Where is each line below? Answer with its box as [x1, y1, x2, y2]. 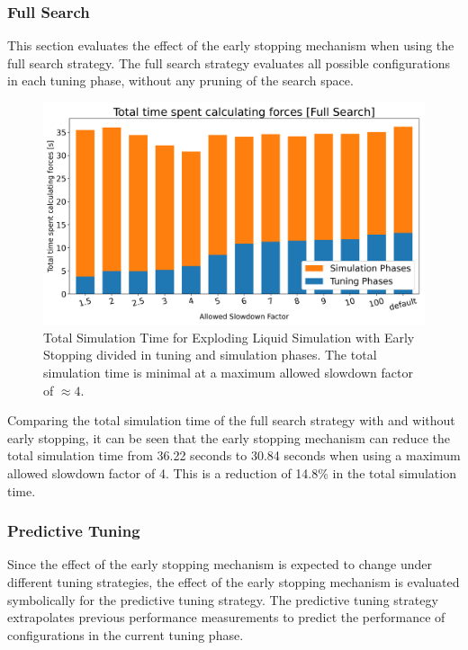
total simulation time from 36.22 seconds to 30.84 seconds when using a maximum [7, 446, 461, 465]
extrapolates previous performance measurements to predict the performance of [7, 608, 445, 627]
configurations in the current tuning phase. [7, 625, 244, 644]
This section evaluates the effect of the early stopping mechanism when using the [7, 36, 454, 55]
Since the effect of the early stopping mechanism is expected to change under [7, 555, 432, 574]
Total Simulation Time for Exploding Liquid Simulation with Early [43, 327, 415, 346]
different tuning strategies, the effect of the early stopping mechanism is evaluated [7, 572, 460, 591]
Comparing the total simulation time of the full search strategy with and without [7, 411, 455, 430]
